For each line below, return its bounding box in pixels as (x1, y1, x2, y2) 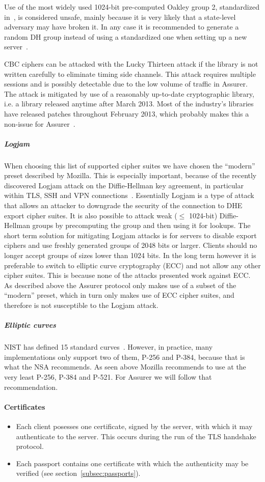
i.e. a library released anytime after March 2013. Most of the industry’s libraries (4, 98, 254, 109)
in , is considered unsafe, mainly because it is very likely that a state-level (4, 11, 236, 22)
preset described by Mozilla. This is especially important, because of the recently (4, 170, 257, 181)
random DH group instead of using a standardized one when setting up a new (4, 31, 247, 42)
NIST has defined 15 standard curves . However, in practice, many (4, 342, 213, 352)
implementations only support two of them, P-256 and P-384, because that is (4, 351, 245, 362)
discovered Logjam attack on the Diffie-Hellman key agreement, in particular (4, 180, 244, 190)
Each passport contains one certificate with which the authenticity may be (16, 458, 249, 468)
